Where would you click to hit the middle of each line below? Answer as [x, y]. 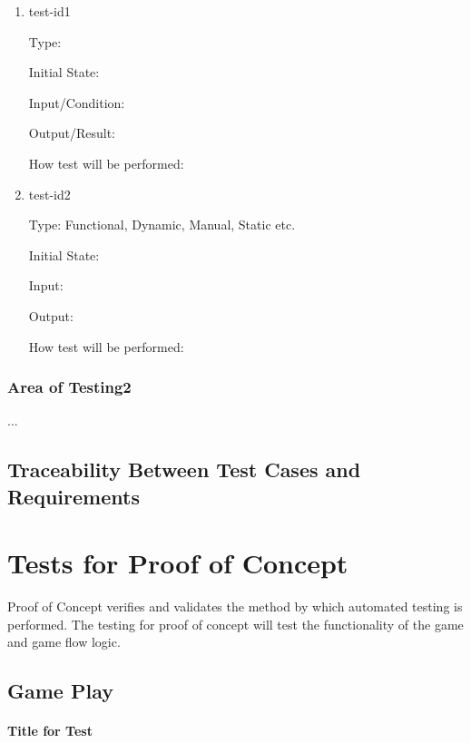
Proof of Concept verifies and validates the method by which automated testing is [235, 606]
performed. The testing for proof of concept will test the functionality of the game [235, 624]
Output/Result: [72, 133]
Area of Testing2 [69, 387]
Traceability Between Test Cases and [184, 469]
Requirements [74, 496]
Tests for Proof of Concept [178, 563]
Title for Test [50, 731]
